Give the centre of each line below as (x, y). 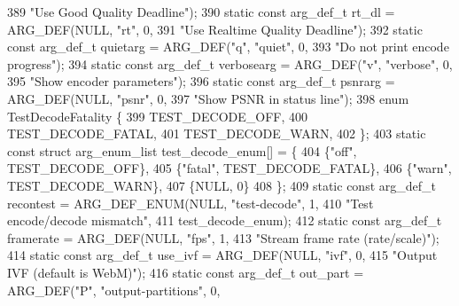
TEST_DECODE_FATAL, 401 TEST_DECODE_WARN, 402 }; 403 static (217, 133)
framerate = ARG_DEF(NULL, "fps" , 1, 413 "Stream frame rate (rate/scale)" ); (223, 237)
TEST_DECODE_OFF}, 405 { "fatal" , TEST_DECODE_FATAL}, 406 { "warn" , (229, 168)
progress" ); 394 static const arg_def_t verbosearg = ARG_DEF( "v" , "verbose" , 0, (230, 63)
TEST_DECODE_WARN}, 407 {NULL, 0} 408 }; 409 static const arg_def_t (222, 185)
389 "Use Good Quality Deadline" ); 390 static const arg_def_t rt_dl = (201, 12)
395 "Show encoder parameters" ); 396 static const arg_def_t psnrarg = (201, 81)
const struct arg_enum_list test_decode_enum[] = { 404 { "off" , (182, 150)
